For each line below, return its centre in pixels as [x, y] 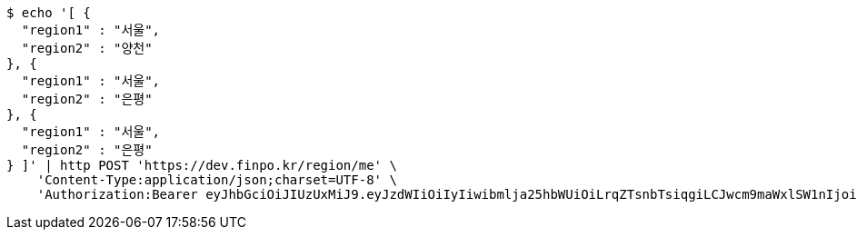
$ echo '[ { [49, 13]
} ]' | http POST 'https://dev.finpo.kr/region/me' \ [202, 165]
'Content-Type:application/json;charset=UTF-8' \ [217, 180]
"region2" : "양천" [87, 48]
